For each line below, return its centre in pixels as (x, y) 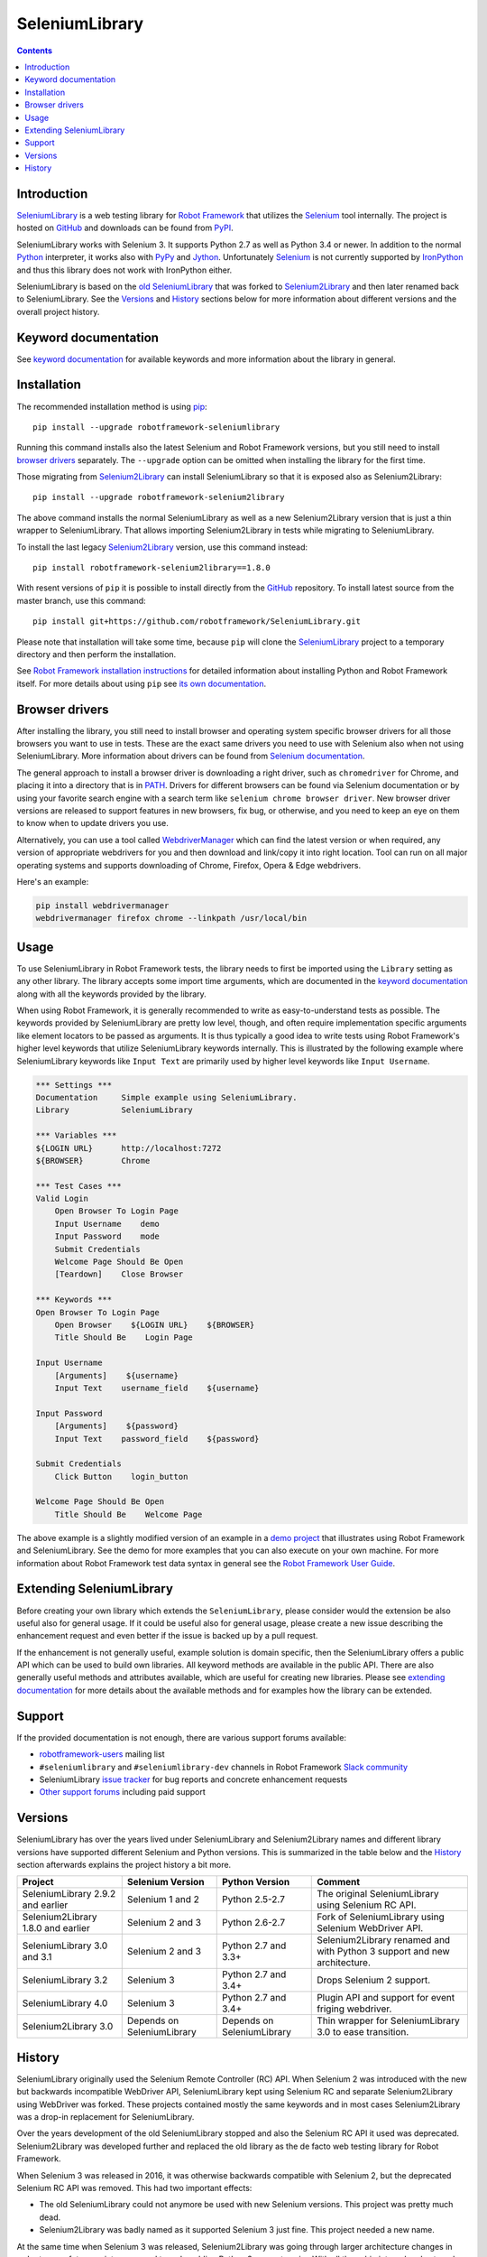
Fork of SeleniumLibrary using (381, 1917)
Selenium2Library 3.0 (68, 2027)
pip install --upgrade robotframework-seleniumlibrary (156, 427)
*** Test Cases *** (78, 1186)
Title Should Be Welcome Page (129, 1514)
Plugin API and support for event (386, 1998)
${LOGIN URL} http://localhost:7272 (129, 1148)
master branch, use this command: (81, 600)
